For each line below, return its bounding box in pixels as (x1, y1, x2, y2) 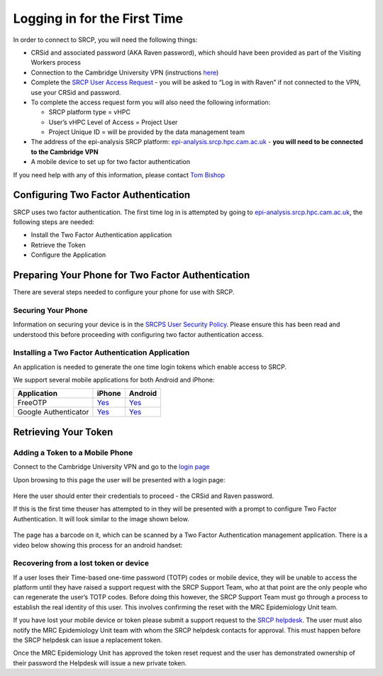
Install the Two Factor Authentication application (30, 231, 172, 239)
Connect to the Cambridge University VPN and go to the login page (13, 462, 210, 471)
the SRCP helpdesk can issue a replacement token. (13, 636, 162, 645)
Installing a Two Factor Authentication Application (13, 348, 190, 358)
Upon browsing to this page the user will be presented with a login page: (13, 475, 226, 484)
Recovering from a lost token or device (13, 558, 149, 568)
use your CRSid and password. (30, 88, 121, 96)
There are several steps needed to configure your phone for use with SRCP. (13, 288, 235, 296)
